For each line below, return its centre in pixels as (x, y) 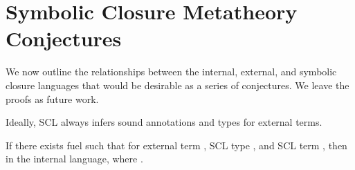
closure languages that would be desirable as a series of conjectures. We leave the (177, 85)
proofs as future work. (52, 98)
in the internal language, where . (74, 159)
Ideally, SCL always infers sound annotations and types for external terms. (164, 122)
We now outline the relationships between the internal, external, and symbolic (171, 72)
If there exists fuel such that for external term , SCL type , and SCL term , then (176, 145)
